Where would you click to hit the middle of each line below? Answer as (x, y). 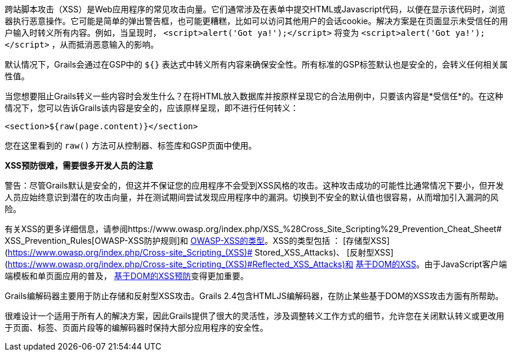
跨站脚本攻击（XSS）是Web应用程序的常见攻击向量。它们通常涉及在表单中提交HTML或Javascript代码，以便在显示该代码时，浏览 (255, 9)
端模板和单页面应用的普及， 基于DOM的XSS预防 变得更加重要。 (127, 276)
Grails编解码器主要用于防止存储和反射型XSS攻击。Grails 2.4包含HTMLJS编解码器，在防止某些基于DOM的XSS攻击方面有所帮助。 (254, 296)
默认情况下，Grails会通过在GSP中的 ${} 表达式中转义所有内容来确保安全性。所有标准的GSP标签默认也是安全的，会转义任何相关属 (256, 64)
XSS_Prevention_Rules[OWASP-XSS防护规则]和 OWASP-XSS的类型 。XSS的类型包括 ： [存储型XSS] (197, 241)
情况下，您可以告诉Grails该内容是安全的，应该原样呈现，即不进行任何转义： (152, 108)
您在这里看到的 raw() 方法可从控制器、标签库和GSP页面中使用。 (131, 145)
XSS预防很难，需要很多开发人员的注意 (79, 165)
